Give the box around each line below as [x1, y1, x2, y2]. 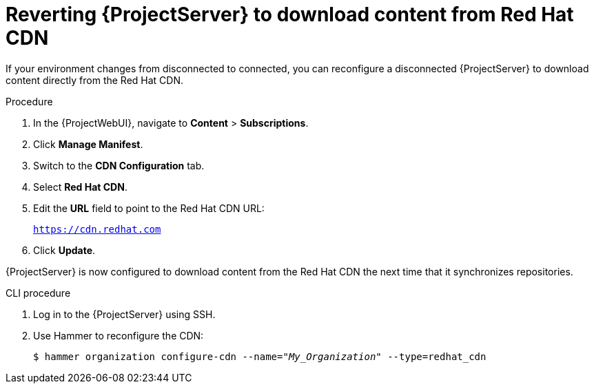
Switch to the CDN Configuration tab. [33, 159, 205, 171]
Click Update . [33, 244, 96, 256]
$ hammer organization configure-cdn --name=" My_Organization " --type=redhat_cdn [33, 350, 487, 362]
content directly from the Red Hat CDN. [6, 74, 184, 86]
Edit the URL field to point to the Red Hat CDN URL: [33, 202, 265, 214]
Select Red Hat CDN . [33, 180, 127, 193]
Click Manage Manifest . [33, 138, 143, 150]
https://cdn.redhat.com [33, 223, 161, 235]
